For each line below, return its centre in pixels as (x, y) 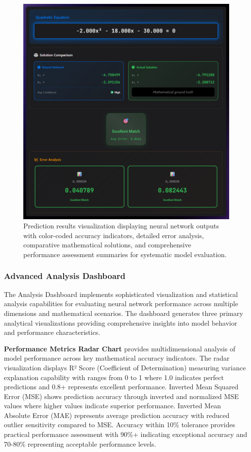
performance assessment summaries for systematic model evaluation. (125, 254)
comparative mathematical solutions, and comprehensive (107, 245)
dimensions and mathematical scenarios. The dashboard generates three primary (124, 313)
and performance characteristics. (52, 332)
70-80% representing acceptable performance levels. (80, 443)
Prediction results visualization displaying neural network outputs (121, 226)
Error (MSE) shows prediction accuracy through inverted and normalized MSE (121, 396)
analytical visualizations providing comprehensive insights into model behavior (121, 322)
